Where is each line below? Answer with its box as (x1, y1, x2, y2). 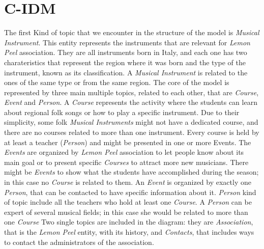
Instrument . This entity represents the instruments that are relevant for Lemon (4, 37, 250, 47)
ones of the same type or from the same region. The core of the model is (4, 77, 229, 88)
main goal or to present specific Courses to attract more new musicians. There (4, 156, 249, 167)
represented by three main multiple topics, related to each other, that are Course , (4, 87, 259, 97)
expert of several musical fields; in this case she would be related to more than (4, 206, 248, 217)
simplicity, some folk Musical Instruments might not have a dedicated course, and (4, 117, 258, 127)
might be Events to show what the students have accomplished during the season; (4, 167, 259, 177)
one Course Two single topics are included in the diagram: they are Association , (4, 216, 253, 227)
